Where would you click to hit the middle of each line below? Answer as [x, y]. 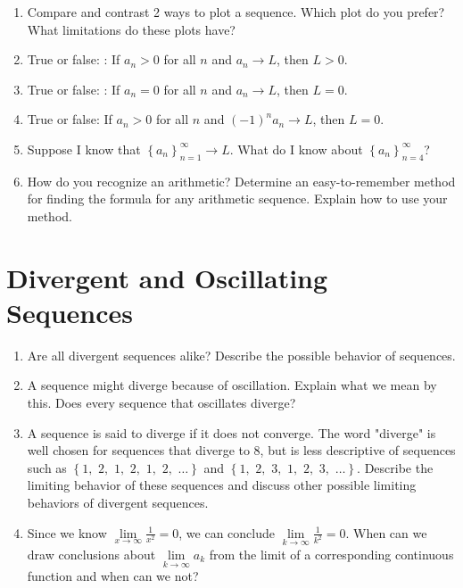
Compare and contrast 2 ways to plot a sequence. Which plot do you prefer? [236, 12]
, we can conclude [227, 532]
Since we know [67, 532]
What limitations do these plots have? [131, 29]
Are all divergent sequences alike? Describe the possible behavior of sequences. [241, 355]
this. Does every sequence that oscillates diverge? [161, 403]
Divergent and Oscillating [167, 277]
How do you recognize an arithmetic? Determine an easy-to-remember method [241, 181]
